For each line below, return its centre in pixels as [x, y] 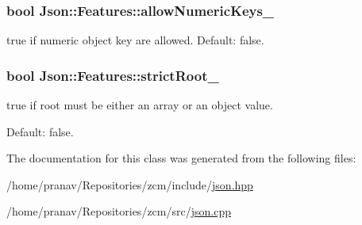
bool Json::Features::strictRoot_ [113, 75]
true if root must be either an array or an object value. [140, 105]
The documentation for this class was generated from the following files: [181, 158]
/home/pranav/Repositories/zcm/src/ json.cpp [119, 211]
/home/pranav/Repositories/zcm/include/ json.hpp [130, 184]
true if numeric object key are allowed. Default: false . [135, 40]
